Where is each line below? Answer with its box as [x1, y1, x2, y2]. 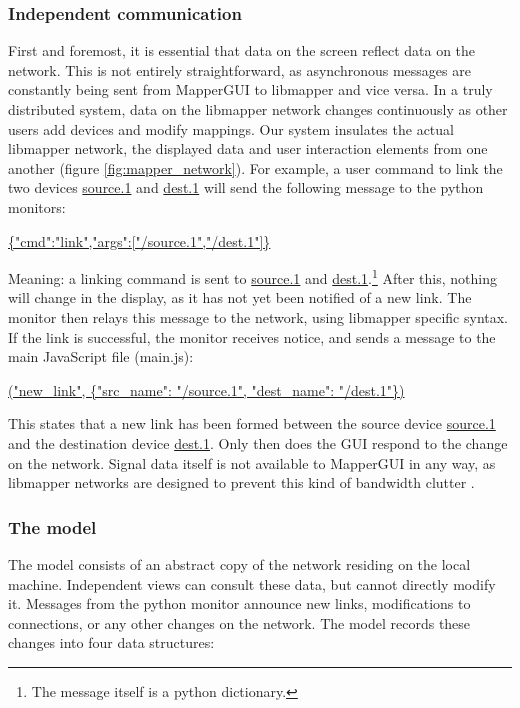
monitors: [8, 196, 66, 217]
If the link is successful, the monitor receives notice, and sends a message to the [8, 326, 496, 347]
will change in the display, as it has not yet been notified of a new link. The [8, 287, 472, 308]
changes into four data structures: [8, 632, 215, 653]
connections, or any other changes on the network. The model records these [8, 612, 471, 633]
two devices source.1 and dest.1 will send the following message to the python [8, 177, 484, 198]
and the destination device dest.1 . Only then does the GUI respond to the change [8, 432, 508, 453]
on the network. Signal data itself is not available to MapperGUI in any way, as [8, 452, 496, 473]
